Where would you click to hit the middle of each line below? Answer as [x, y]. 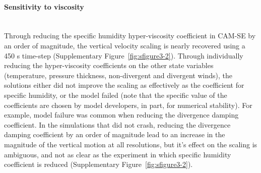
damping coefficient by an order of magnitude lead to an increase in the [115, 134]
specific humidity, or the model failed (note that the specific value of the [116, 95]
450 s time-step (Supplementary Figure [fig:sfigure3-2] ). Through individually [124, 55]
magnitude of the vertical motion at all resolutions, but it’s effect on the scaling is [131, 144]
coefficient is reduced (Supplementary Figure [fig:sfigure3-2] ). [99, 164]
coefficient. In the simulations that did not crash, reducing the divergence [117, 124]
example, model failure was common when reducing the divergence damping [121, 115]
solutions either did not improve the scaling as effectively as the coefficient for [124, 85]
